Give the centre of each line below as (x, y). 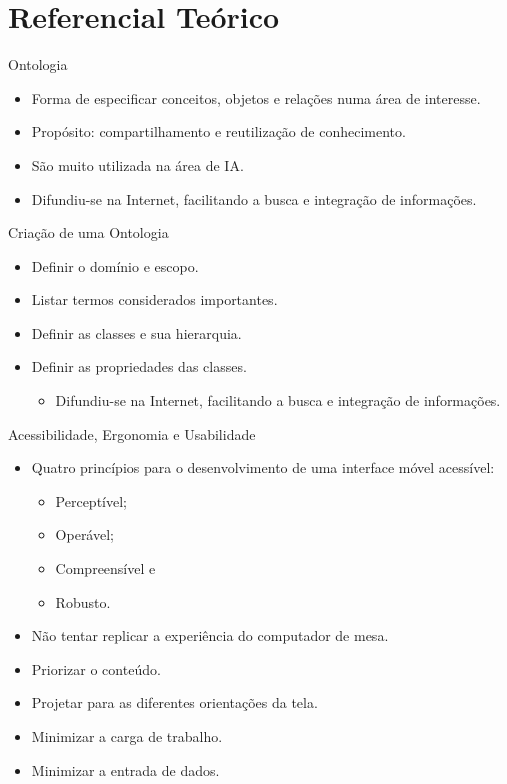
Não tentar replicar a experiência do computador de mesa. (210, 635)
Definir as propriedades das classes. (139, 366)
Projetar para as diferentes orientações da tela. (174, 702)
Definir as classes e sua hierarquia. (136, 332)
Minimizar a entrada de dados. (125, 769)
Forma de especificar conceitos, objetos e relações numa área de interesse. (256, 97)
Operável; (84, 534)
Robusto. (83, 601)
